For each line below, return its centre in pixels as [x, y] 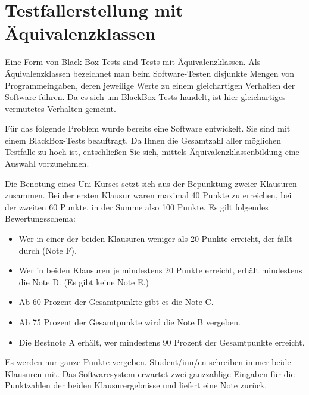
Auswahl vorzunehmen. [47, 164]
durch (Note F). [48, 250]
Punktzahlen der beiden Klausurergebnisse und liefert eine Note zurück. [136, 385]
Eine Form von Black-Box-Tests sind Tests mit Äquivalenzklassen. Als [133, 62]
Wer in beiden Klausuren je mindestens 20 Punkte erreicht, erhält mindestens [160, 270]
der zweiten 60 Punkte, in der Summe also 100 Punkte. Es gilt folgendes [137, 206]
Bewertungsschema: [40, 218]
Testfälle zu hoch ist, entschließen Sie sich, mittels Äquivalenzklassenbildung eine [152, 152]
